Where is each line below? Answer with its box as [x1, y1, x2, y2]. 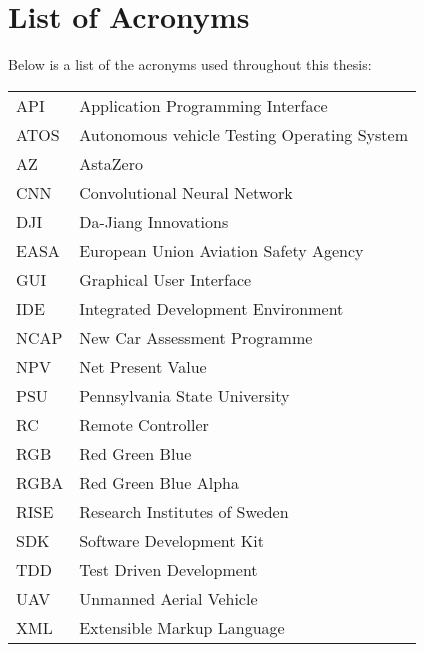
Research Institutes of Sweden [79, 499, 289, 523]
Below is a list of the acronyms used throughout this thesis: [8, 54, 372, 75]
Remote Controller [79, 412, 209, 436]
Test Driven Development [79, 557, 258, 581]
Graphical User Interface [79, 267, 252, 291]
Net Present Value [79, 354, 207, 378]
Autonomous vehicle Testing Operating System [79, 122, 408, 146]
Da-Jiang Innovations [79, 209, 229, 233]
